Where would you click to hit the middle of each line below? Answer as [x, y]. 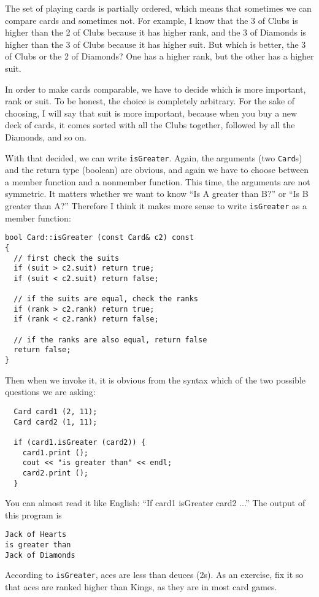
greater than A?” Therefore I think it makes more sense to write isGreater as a [156, 205]
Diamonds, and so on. [46, 137]
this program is [33, 514]
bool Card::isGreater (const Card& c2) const [99, 238]
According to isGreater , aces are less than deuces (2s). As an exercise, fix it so [154, 575]
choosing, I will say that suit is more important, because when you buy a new [151, 113]
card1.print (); [56, 453]
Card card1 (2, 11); [56, 411]
